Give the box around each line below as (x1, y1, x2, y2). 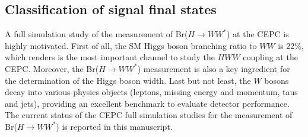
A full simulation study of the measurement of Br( (5, 28, 188, 40)
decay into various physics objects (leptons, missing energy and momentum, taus (5, 86, 298, 98)
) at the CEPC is (227, 28, 289, 40)
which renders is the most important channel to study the (5, 51, 215, 63)
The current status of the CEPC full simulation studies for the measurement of (5, 109, 293, 121)
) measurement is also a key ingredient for (137, 62, 290, 74)
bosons (264, 74, 289, 86)
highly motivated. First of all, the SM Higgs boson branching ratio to (5, 39, 257, 51)
